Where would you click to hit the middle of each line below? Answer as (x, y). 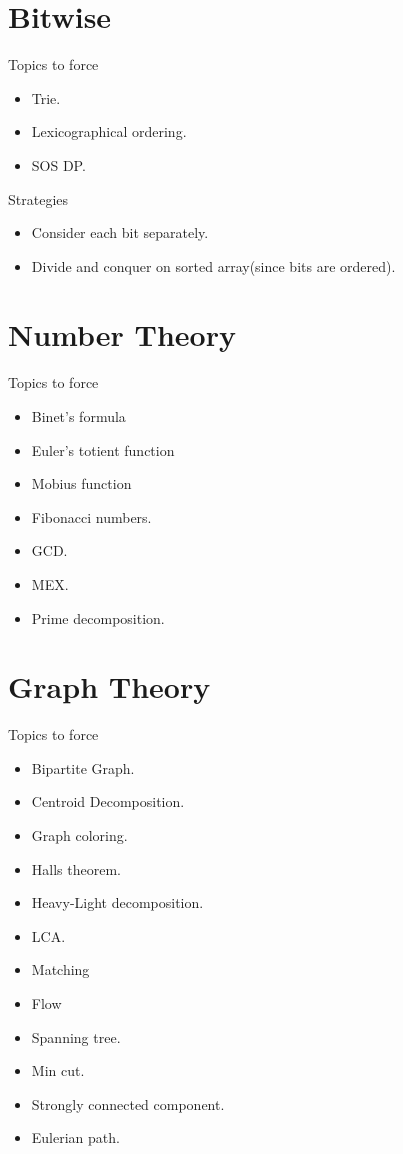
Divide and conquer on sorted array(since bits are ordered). (213, 265)
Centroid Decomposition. (108, 801)
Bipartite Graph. (83, 767)
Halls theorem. (76, 868)
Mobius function (81, 483)
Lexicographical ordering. (109, 131)
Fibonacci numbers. (91, 516)
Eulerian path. (75, 1137)
